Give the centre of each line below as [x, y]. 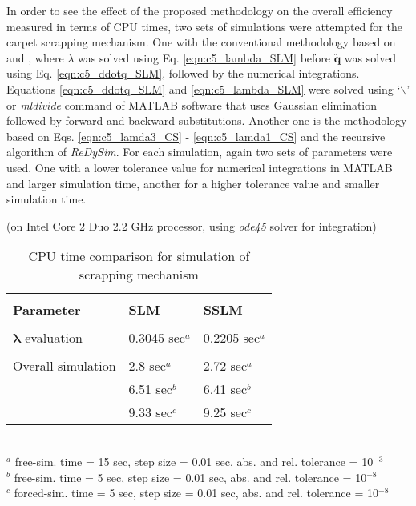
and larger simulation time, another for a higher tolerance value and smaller [193, 183]
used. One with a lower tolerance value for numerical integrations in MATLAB [200, 167]
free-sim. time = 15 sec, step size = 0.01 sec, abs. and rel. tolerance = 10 [194, 461]
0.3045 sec [157, 338]
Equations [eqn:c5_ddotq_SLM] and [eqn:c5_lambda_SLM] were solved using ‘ [204, 88]
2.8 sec [147, 366]
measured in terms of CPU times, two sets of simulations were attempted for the [204, 26]
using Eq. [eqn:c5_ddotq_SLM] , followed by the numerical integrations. [183, 73]
